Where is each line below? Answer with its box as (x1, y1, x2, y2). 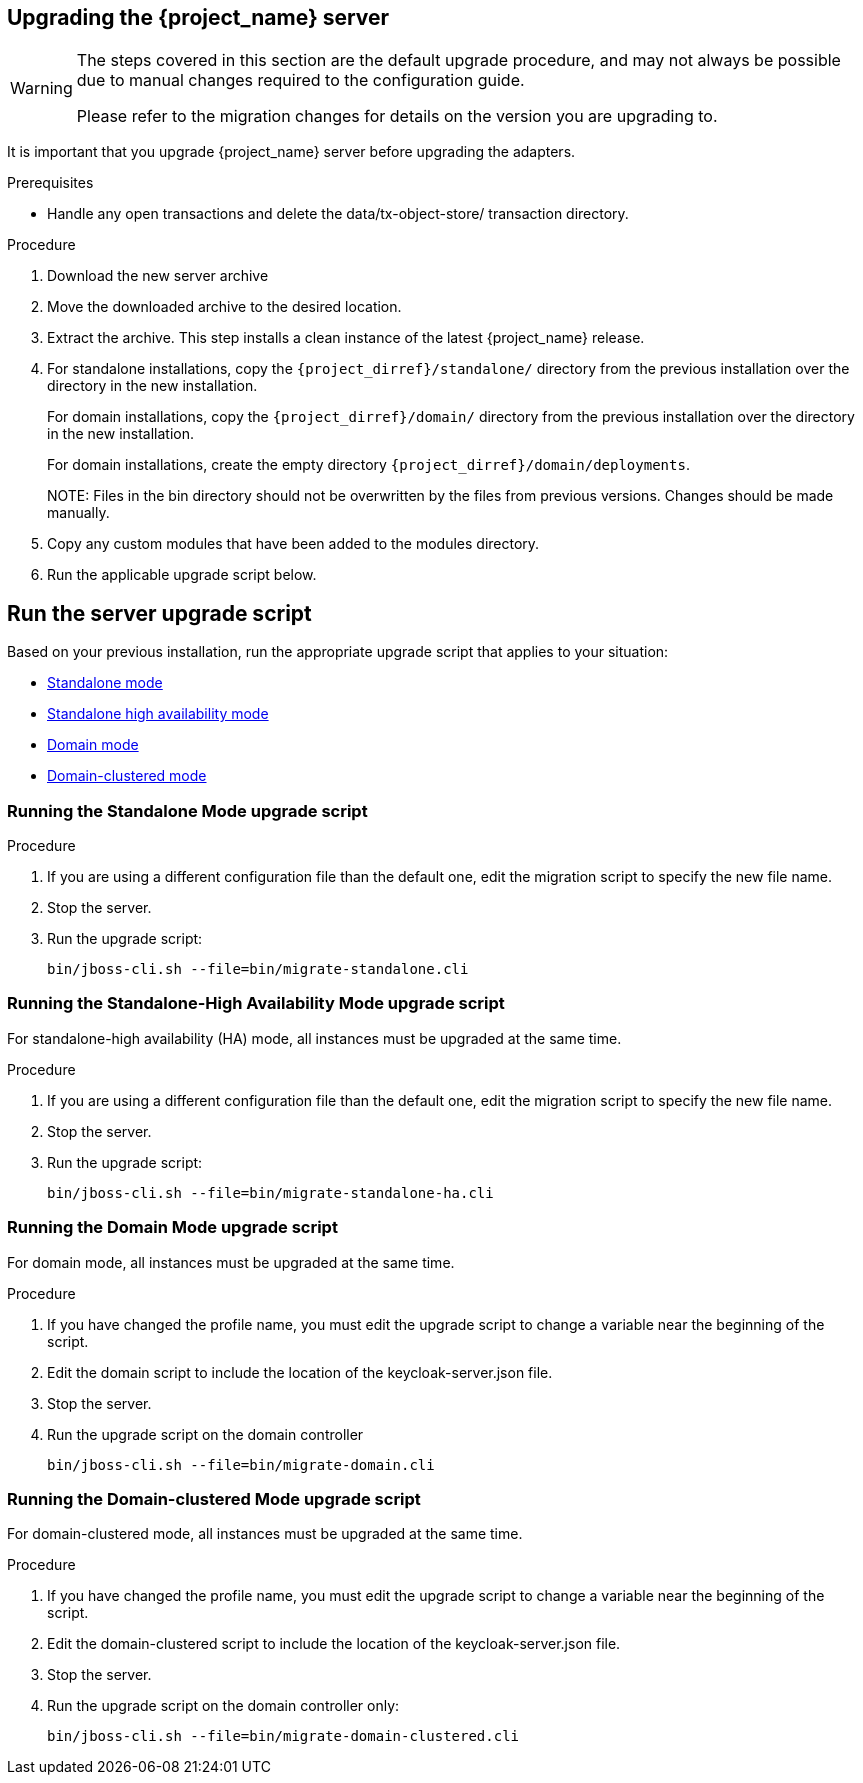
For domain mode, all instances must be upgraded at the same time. (7, 1253, 455, 1271)
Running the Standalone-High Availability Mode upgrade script (7, 993, 505, 1014)
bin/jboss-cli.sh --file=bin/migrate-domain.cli (47, 1456, 435, 1473)
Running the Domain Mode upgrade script (7, 1217, 338, 1238)
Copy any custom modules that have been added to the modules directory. (47, 535, 540, 553)
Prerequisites (7, 174, 94, 192)
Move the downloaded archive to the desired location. (47, 298, 402, 316)
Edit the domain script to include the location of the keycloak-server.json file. (47, 1363, 553, 1381)
